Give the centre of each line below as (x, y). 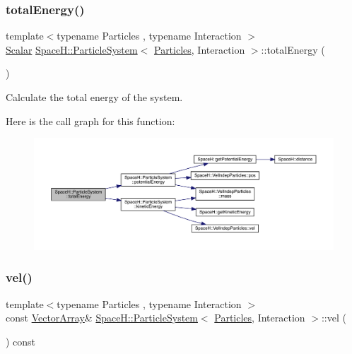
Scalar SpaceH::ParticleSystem (72, 49)
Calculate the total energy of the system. (94, 97)
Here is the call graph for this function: (90, 120)
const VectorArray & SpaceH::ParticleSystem (102, 318)
